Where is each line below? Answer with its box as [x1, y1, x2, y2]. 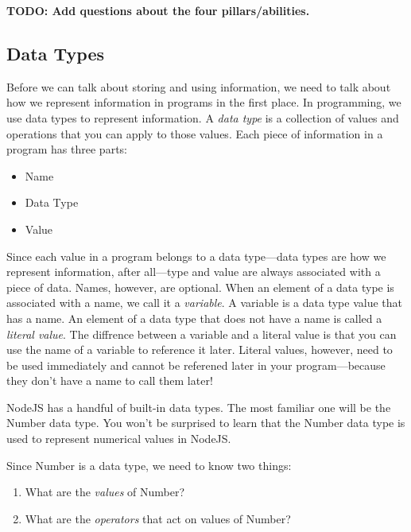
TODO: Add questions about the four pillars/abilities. [6, 2, 310, 18]
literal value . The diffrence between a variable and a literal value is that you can [6, 325, 397, 342]
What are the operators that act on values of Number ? [25, 510, 291, 526]
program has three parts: [6, 141, 127, 157]
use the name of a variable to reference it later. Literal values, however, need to [6, 341, 393, 358]
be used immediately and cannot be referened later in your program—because [6, 356, 386, 373]
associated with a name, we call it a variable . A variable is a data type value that [6, 294, 402, 311]
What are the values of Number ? [25, 483, 185, 500]
